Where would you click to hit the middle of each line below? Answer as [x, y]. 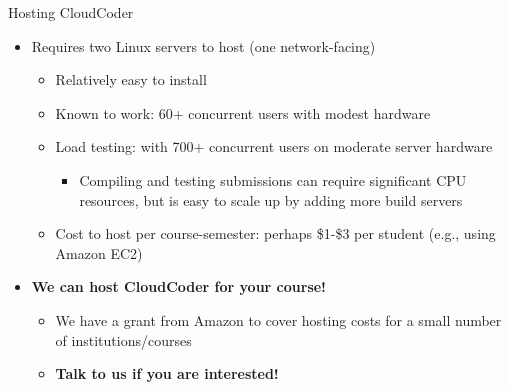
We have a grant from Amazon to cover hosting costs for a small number [278, 319]
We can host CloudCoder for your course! [179, 286]
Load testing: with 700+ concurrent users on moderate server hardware [274, 146]
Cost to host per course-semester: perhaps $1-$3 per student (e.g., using [275, 233]
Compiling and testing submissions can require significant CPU [273, 179]
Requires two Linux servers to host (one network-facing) [203, 45]
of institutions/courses [123, 339]
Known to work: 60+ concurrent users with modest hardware [243, 112]
